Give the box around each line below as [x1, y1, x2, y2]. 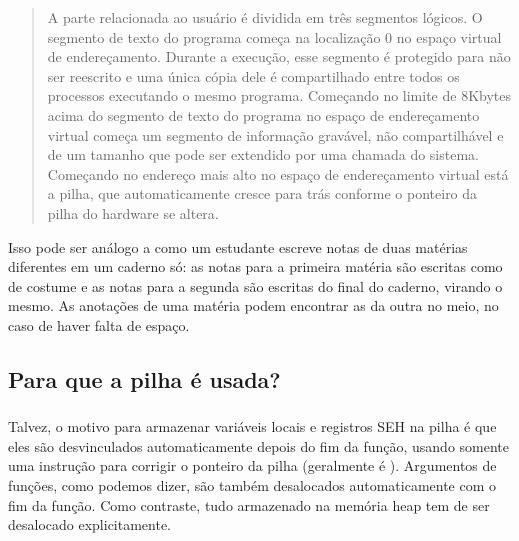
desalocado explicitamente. [8, 514, 172, 535]
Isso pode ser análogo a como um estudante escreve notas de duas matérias [8, 236, 468, 257]
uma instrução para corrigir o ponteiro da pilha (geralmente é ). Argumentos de [8, 455, 497, 476]
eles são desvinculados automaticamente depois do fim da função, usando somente [8, 435, 510, 456]
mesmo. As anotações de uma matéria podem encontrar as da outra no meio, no [8, 295, 499, 316]
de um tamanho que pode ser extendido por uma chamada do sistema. [47, 144, 479, 165]
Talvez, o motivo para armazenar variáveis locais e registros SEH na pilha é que [8, 416, 497, 437]
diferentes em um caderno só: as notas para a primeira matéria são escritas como [8, 256, 503, 277]
